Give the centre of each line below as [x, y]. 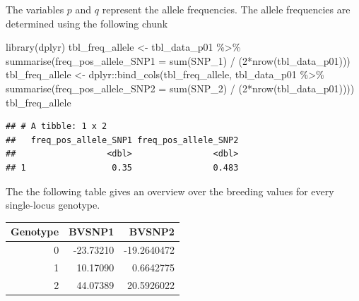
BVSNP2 [152, 232]
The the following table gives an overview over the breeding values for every [170, 191]
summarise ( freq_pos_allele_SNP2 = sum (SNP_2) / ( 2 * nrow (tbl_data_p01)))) [180, 88]
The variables [35, 9]
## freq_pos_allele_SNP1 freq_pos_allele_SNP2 [122, 140]
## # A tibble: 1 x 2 [57, 127]
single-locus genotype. [53, 205]
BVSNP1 [92, 232]
